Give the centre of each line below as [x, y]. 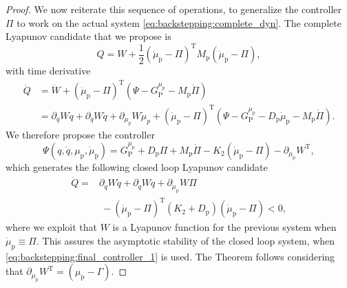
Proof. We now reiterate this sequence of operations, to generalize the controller [174, 9]
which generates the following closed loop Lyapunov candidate [137, 167]
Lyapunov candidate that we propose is [88, 36]
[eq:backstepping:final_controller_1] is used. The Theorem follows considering [170, 256]
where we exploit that [52, 227]
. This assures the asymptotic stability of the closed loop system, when [186, 240]
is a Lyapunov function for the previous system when [224, 227]
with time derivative [48, 71]
